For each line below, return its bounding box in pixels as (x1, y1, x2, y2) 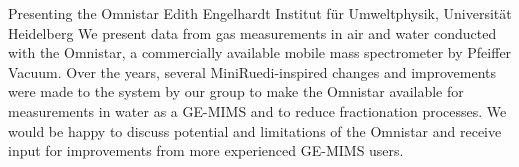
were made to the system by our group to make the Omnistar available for (8, 81, 464, 102)
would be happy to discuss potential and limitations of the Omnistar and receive (8, 120, 502, 141)
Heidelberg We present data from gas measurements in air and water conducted (8, 22, 497, 43)
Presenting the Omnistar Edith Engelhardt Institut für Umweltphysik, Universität (8, 3, 512, 23)
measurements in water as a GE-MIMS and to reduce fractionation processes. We (8, 100, 507, 121)
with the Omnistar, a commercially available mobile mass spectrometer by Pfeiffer (8, 42, 512, 63)
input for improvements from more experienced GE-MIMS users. (8, 140, 404, 161)
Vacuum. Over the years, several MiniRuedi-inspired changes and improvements (8, 61, 497, 82)
